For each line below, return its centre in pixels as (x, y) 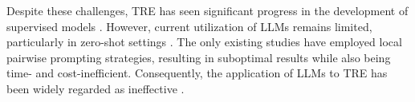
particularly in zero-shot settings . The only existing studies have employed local (204, 42)
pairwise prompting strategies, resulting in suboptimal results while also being (199, 57)
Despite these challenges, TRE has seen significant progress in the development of (207, 10)
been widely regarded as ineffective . (96, 88)
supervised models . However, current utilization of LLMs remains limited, (189, 26)
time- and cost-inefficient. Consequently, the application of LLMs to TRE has (197, 73)
